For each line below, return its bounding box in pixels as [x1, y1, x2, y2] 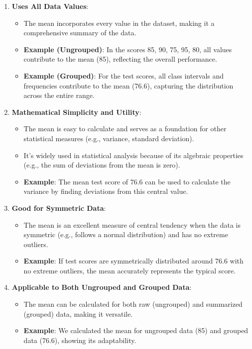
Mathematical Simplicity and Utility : [11, 106, 141, 117]
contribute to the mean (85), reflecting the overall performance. [23, 54, 217, 64]
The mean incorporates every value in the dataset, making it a [23, 17, 215, 28]
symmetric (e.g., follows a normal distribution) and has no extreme [23, 229, 228, 240]
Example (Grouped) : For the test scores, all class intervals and [23, 70, 224, 81]
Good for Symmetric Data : [11, 202, 106, 213]
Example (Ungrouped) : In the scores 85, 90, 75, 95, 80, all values [23, 44, 232, 54]
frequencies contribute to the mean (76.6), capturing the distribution [23, 80, 234, 90]
